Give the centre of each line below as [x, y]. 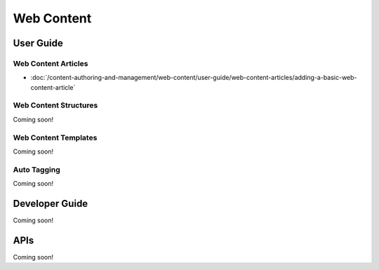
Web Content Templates [55, 137]
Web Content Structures [55, 105]
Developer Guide [51, 203]
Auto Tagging [36, 170]
